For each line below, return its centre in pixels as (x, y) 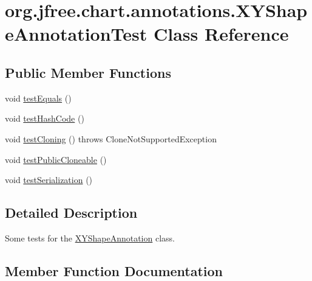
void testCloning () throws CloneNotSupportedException (111, 138)
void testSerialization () (49, 180)
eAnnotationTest (76, 34)
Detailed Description (71, 213)
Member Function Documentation (114, 270)
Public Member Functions (88, 72)
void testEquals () (38, 98)
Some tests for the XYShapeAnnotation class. (90, 238)
